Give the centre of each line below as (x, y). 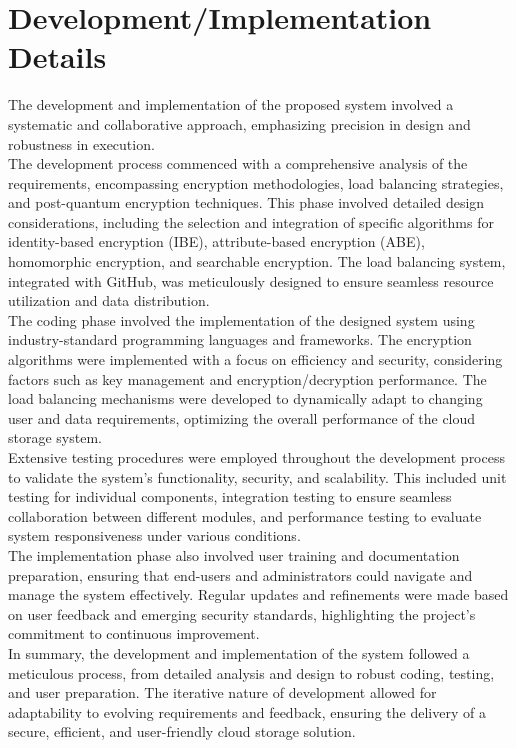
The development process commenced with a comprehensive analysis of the (238, 163)
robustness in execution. (81, 143)
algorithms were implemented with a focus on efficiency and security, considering (255, 359)
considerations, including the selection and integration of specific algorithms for (251, 221)
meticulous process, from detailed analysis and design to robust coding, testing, (251, 672)
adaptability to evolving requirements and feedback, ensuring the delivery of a (247, 711)
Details (57, 56)
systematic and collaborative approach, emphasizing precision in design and (239, 123)
